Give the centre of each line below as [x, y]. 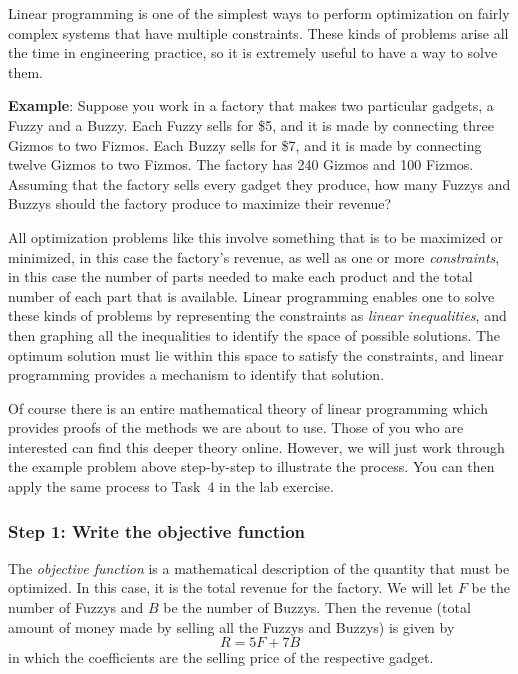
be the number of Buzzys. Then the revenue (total [317, 607]
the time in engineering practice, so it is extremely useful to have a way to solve [253, 52]
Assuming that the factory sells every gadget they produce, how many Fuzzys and [259, 183]
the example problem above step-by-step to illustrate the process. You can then [251, 466]
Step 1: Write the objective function [157, 530]
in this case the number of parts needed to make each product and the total [240, 276]
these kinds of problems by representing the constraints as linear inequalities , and [257, 315]
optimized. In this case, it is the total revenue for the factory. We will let [231, 587]
